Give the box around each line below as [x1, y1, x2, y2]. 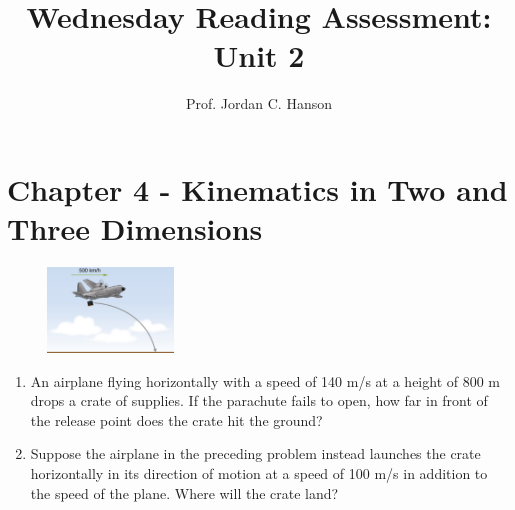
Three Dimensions [7, 208, 263, 249]
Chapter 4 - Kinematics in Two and [7, 168, 508, 209]
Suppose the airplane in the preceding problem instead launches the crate [30, 443, 481, 464]
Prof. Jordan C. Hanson [185, 93, 333, 114]
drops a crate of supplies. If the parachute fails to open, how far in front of [30, 390, 488, 411]
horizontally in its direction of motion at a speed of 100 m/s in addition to [30, 463, 488, 484]
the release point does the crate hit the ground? [30, 409, 323, 430]
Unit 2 [213, 35, 305, 76]
